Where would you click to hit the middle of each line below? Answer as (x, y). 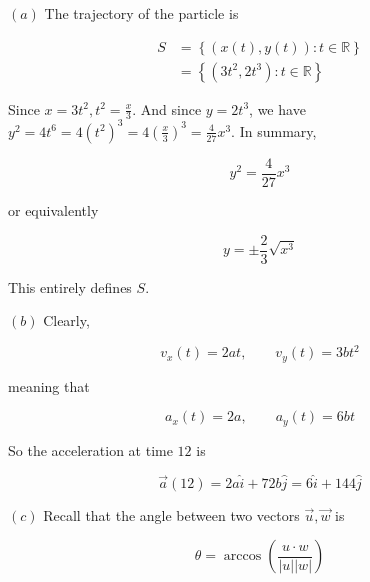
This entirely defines (70, 286)
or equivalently (53, 210)
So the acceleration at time (90, 449)
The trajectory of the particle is (141, 13)
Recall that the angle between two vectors (171, 514)
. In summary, (274, 130)
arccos (242, 556)
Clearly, (66, 320)
